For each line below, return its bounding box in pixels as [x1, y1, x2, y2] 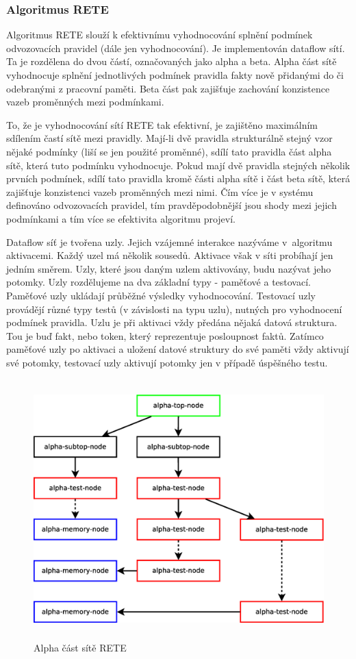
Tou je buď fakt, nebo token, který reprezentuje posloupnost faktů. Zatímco [6, 328, 324, 343]
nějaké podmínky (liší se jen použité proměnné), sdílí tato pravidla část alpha [6, 144, 332, 158]
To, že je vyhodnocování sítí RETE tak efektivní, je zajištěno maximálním [6, 117, 318, 132]
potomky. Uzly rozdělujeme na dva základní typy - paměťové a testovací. [6, 275, 311, 289]
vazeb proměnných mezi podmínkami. [6, 95, 164, 109]
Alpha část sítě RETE [34, 641, 127, 654]
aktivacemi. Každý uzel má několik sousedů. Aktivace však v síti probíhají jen [6, 248, 333, 262]
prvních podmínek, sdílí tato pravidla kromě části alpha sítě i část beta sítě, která [6, 171, 351, 186]
